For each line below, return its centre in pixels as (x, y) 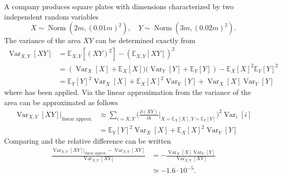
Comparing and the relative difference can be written (88, 141)
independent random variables (52, 16)
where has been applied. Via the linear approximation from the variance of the (128, 92)
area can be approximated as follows (61, 102)
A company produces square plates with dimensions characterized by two (119, 6)
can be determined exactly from (145, 40)
